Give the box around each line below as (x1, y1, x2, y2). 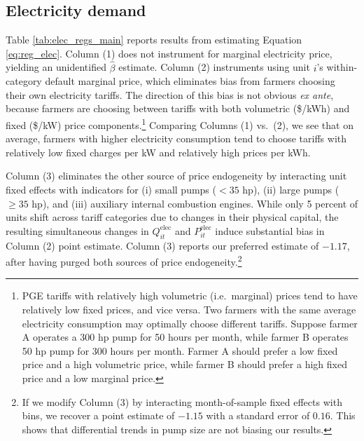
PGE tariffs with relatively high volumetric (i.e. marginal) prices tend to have (22, 288, 358, 303)
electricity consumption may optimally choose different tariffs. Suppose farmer (22, 316, 358, 330)
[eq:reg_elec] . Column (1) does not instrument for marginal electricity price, (6, 46, 332, 60)
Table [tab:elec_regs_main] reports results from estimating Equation (6, 32, 302, 47)
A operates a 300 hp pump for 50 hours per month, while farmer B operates (22, 330, 349, 344)
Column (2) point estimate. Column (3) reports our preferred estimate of (6, 238, 319, 252)
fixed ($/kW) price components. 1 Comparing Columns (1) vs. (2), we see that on (6, 115, 353, 132)
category (6, 74, 42, 88)
